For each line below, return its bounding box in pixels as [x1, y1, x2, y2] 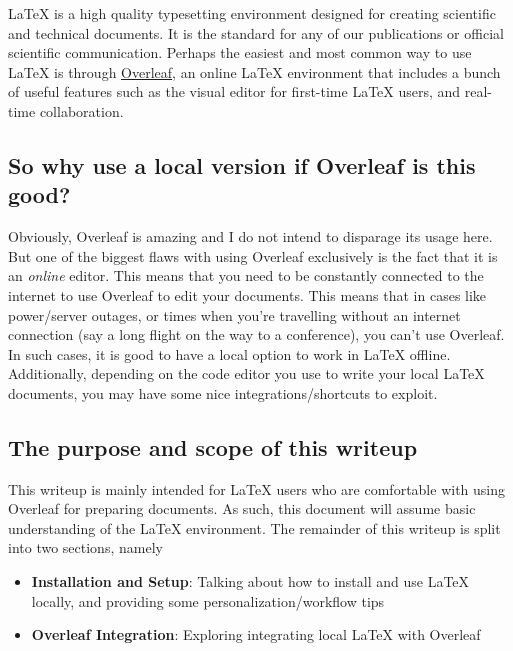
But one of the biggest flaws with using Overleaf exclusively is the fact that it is [8, 245, 498, 266]
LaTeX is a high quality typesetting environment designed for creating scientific [8, 3, 496, 23]
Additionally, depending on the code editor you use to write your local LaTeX [8, 363, 485, 384]
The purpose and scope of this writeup [8, 431, 418, 462]
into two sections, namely [8, 537, 163, 558]
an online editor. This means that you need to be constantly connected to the [8, 265, 484, 286]
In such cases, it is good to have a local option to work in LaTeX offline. [8, 343, 451, 364]
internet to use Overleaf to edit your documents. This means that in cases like [8, 284, 487, 305]
